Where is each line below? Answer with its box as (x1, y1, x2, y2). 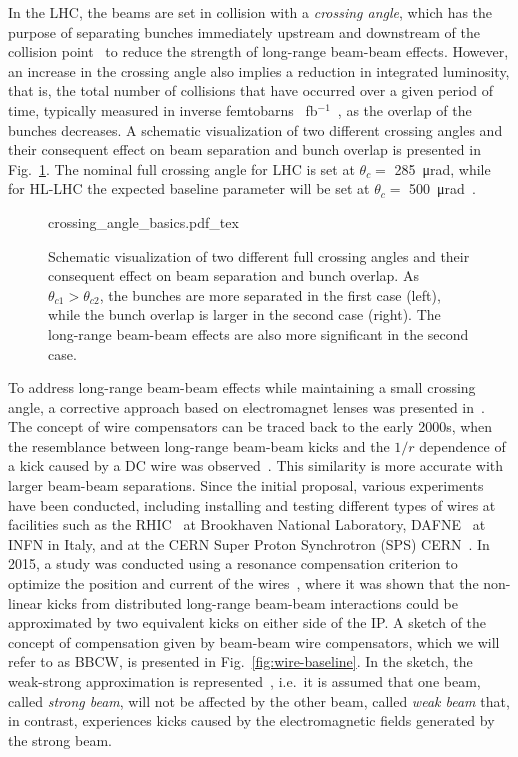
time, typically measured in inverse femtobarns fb (8, 99, 318, 120)
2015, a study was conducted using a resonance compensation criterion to (8, 553, 458, 574)
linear (8, 592, 43, 613)
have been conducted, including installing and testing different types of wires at (8, 494, 496, 515)
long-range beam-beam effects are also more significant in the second (48, 323, 469, 344)
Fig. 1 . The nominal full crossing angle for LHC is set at (8, 158, 355, 179)
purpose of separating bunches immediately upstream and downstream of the (8, 21, 480, 42)
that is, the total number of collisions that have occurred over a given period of (8, 80, 493, 101)
